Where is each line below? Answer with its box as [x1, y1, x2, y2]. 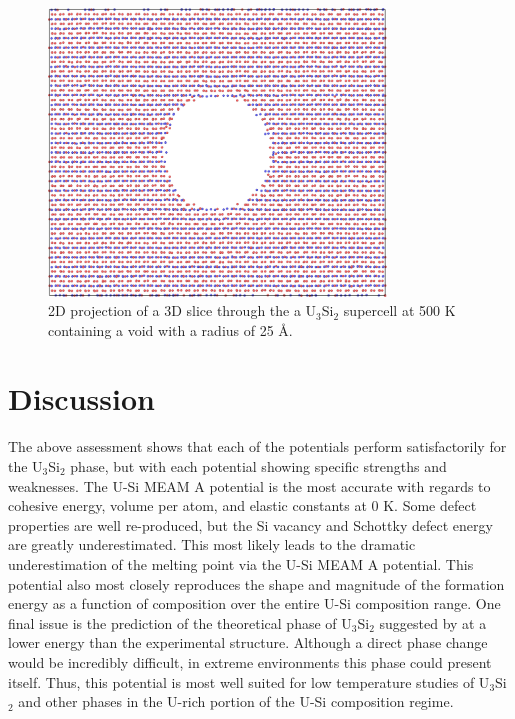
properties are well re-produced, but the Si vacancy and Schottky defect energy [8, 514, 493, 535]
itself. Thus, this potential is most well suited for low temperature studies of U [8, 671, 490, 692]
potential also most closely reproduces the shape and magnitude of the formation [8, 573, 505, 594]
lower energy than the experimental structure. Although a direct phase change [8, 632, 488, 653]
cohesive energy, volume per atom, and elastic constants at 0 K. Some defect [8, 495, 477, 516]
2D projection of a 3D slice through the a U [48, 300, 317, 321]
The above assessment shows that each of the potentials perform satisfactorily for [8, 436, 507, 457]
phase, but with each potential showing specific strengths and [70, 456, 447, 476]
